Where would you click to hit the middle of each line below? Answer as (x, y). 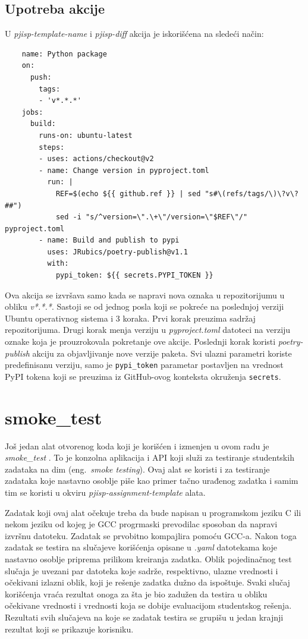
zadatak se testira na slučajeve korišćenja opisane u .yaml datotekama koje (141, 547)
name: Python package (64, 54)
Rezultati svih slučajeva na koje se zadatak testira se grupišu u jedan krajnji (144, 617)
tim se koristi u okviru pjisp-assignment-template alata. (105, 492)
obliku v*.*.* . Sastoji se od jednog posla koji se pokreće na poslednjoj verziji (144, 306)
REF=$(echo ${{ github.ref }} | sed (128, 193)
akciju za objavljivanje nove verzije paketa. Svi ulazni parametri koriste (162, 353)
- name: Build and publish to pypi (109, 240)
